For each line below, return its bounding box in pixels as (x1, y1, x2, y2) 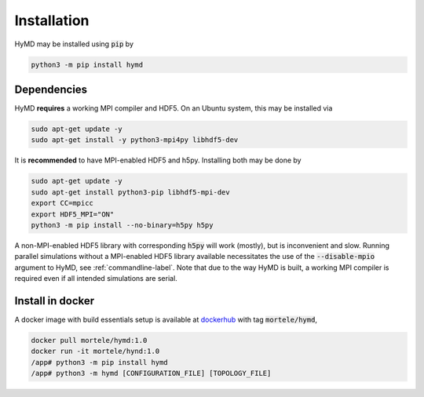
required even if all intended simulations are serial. (14, 274, 178, 283)
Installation (14, 12, 90, 29)
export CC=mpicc (31, 198, 94, 208)
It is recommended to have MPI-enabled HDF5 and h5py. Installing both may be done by (14, 155, 302, 165)
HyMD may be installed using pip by (14, 39, 133, 49)
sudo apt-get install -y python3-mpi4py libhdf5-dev (31, 136, 239, 144)
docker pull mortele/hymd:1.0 (31, 336, 148, 344)
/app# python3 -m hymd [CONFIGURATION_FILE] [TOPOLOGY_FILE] (31, 369, 272, 378)
